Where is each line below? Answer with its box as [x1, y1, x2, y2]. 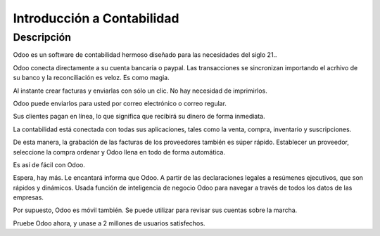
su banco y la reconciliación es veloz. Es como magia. [13, 74, 170, 82]
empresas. [13, 193, 44, 202]
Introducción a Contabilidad [13, 11, 179, 26]
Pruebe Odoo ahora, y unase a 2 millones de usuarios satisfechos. [13, 218, 205, 228]
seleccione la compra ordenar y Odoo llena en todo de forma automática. [13, 147, 225, 156]
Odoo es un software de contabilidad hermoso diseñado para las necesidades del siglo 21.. [13, 51, 277, 59]
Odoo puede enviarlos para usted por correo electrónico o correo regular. [13, 99, 227, 107]
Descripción [13, 31, 72, 44]
